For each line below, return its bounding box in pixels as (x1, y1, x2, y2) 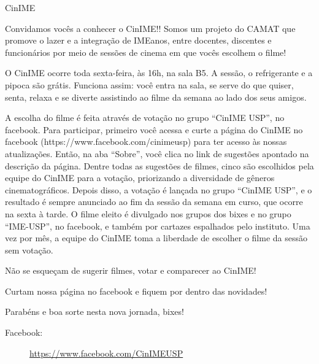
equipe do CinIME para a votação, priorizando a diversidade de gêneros (5, 171, 275, 184)
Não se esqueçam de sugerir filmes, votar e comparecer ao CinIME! (5, 264, 256, 277)
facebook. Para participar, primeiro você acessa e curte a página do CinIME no (5, 123, 303, 136)
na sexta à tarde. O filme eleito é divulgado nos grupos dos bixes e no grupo (5, 207, 291, 220)
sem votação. (5, 243, 53, 256)
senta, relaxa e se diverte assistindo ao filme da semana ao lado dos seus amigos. (5, 90, 307, 103)
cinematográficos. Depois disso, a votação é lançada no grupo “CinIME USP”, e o (5, 183, 312, 196)
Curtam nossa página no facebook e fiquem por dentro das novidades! (5, 284, 267, 297)
